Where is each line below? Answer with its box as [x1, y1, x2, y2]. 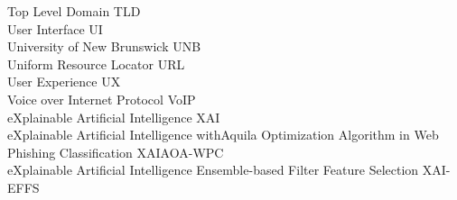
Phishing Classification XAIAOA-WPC [7, 142, 224, 161]
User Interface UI [7, 19, 103, 38]
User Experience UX [7, 72, 121, 91]
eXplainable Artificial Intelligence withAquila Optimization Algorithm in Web [7, 125, 439, 144]
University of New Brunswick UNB [7, 37, 201, 56]
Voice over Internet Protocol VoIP [7, 89, 196, 108]
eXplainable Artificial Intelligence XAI [7, 107, 220, 126]
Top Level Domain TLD [7, 2, 141, 20]
